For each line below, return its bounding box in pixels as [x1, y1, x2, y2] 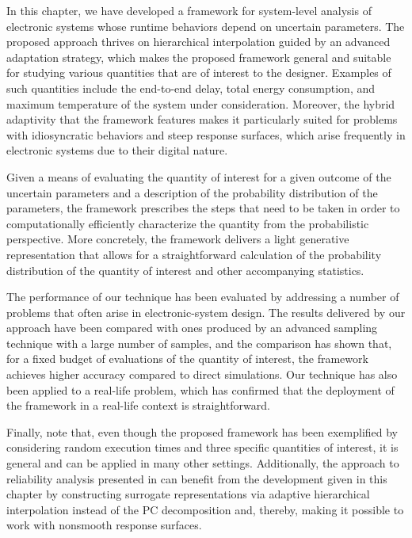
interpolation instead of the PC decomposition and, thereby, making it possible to [6, 501, 404, 517]
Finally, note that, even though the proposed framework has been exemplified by [6, 423, 399, 440]
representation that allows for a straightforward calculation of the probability [6, 246, 382, 262]
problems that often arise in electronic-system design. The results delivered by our [6, 303, 406, 320]
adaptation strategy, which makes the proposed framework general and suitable [6, 48, 391, 65]
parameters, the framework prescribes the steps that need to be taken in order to [6, 200, 400, 216]
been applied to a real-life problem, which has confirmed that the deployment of [6, 381, 395, 398]
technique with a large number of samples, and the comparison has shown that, [6, 334, 392, 351]
